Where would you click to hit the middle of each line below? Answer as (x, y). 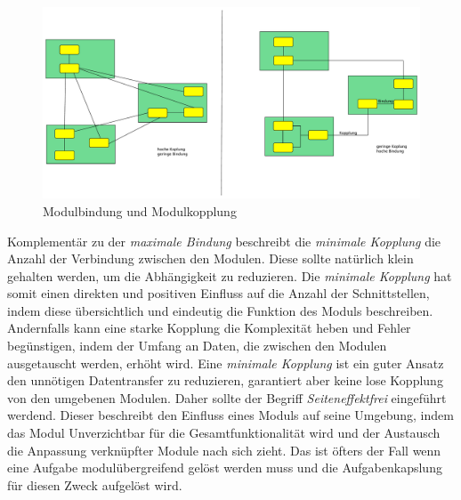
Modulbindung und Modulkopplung (140, 210)
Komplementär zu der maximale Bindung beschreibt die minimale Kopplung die (224, 241)
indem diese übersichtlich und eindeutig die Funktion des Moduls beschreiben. (220, 310)
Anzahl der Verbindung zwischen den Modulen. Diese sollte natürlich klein (210, 258)
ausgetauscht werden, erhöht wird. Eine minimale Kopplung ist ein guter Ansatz (226, 363)
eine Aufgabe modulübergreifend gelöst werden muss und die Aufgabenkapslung (225, 468)
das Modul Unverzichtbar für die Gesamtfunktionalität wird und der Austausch (224, 433)
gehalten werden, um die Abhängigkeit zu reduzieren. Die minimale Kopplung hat (230, 275)
